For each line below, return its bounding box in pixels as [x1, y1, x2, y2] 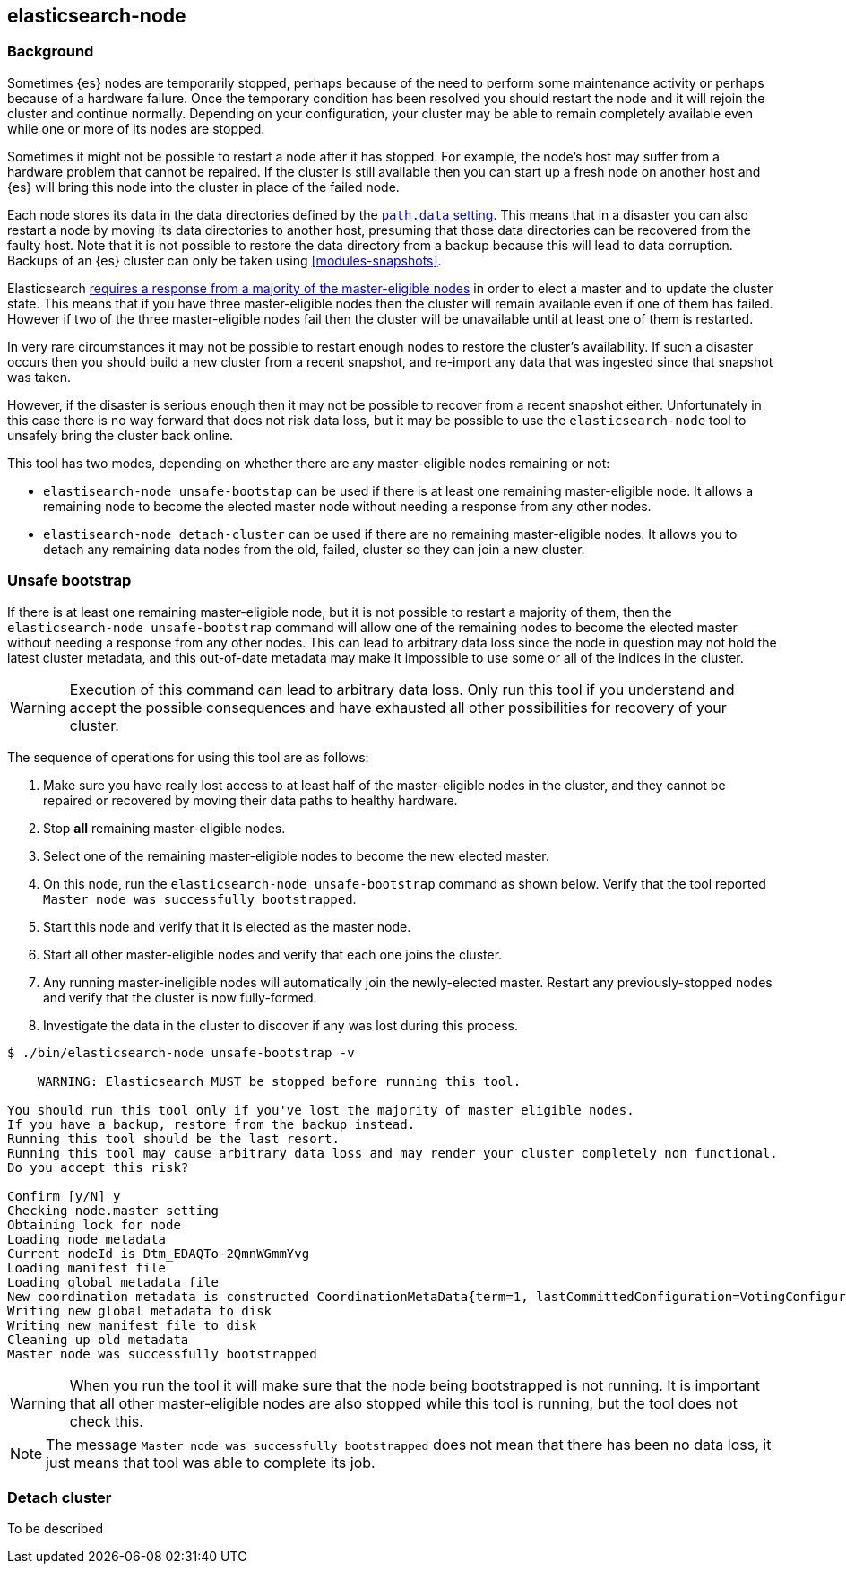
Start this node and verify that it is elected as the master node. [43, 918, 411, 934]
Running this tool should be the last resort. [7, 1131, 340, 1146]
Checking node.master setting [7, 1202, 220, 1218]
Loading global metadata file [7, 1274, 220, 1289]
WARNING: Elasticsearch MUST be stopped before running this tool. [37, 1073, 522, 1089]
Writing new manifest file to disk [7, 1317, 257, 1332]
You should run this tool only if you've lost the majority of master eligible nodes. [7, 1102, 634, 1117]
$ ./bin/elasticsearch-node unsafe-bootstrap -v [7, 1045, 355, 1060]
